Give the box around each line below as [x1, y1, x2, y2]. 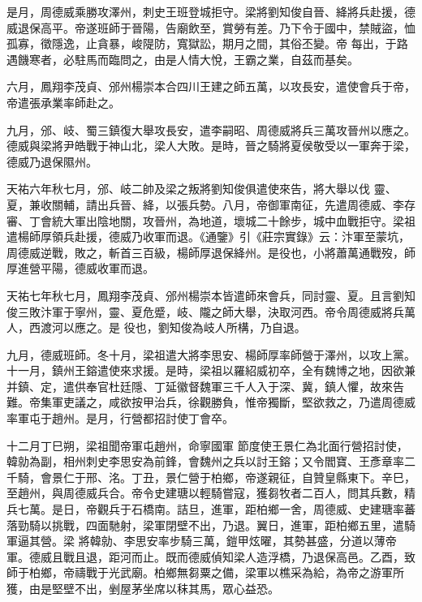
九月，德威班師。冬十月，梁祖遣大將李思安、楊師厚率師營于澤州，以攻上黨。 [6, 346, 416, 363]
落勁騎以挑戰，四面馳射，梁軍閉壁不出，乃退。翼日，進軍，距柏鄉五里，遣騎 [6, 516, 416, 533]
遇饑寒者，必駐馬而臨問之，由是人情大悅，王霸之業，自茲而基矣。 [6, 50, 359, 67]
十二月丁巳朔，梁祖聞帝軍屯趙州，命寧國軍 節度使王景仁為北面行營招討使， [6, 436, 408, 454]
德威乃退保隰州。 [6, 153, 97, 170]
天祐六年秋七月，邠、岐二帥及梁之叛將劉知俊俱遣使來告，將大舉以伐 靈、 [6, 180, 397, 197]
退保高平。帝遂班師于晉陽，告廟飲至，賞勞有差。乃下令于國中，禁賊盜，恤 [17, 19, 416, 36]
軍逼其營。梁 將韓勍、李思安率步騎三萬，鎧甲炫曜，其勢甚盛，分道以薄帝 [6, 532, 397, 549]
